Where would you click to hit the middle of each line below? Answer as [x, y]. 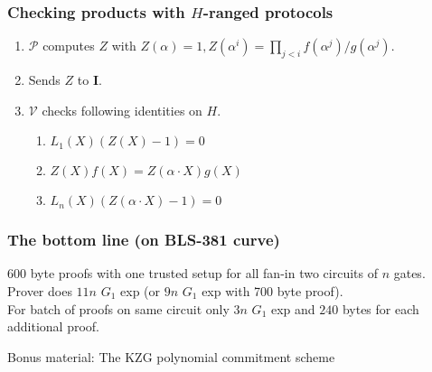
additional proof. [53, 326]
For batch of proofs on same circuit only [118, 308]
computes [69, 46]
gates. [409, 273]
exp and [293, 308]
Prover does [40, 291]
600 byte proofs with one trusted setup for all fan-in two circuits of [193, 273]
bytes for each [380, 308]
